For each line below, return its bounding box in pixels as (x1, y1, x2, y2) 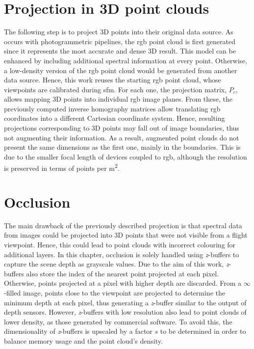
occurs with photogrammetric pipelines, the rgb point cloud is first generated (4, 36, 235, 46)
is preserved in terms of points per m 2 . (4, 161, 120, 173)
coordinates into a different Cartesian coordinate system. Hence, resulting (4, 113, 225, 123)
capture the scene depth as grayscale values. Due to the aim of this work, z (4, 259, 229, 269)
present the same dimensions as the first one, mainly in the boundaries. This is (4, 142, 241, 152)
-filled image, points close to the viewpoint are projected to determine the (4, 287, 225, 297)
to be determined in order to (160, 326, 246, 336)
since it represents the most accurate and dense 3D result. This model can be (4, 46, 236, 56)
